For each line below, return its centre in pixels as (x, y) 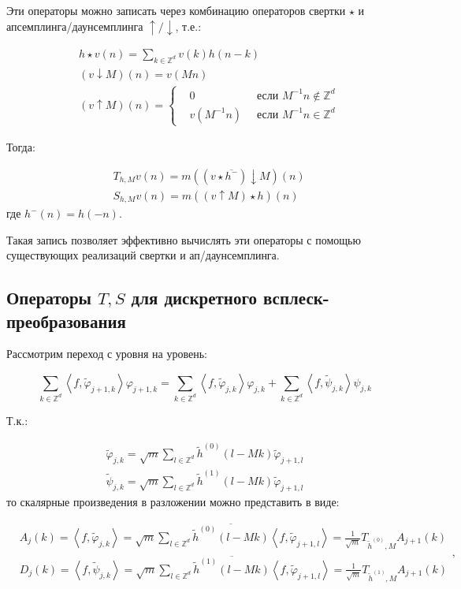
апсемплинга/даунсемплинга (75, 26)
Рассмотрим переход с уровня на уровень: (107, 354)
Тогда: (21, 146)
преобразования (66, 321)
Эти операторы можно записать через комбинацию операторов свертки (176, 10)
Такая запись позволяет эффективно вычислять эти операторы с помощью (184, 239)
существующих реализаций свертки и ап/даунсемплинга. (143, 255)
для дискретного (194, 298)
